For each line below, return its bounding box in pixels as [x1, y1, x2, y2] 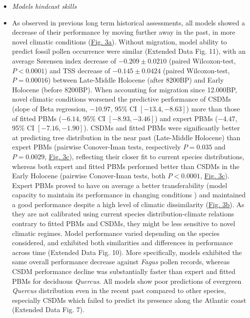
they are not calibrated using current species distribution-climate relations [12, 209, 234, 219]
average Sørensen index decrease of [12, 55, 116, 65]
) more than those [186, 103, 240, 113]
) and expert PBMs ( [155, 113, 218, 123]
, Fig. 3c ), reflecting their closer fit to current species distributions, [44, 151, 245, 161]
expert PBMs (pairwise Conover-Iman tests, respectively [12, 142, 181, 152]
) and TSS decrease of [44, 65, 110, 75]
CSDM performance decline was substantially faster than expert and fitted [12, 266, 236, 276]
